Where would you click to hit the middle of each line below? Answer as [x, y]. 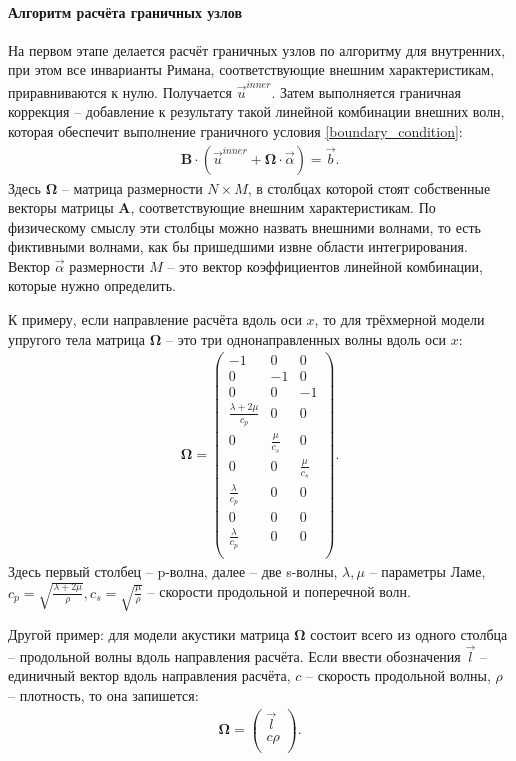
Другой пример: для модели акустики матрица [149, 633]
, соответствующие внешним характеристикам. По [283, 207]
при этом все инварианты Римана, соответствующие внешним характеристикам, [251, 69]
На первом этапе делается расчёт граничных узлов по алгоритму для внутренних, [257, 49]
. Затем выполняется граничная [366, 91]
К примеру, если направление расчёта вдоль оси [155, 319]
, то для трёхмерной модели [399, 319]
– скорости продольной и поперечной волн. [279, 591]
